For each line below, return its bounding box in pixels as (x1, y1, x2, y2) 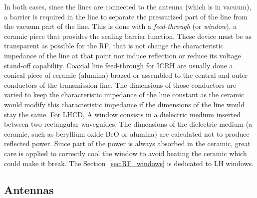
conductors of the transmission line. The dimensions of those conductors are (4, 79, 237, 90)
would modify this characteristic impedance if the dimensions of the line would (4, 99, 245, 109)
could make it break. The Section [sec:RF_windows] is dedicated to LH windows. (4, 158, 254, 168)
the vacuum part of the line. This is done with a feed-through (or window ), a (4, 21, 237, 31)
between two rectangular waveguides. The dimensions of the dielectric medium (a (4, 119, 253, 129)
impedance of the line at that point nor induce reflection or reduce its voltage (4, 50, 241, 60)
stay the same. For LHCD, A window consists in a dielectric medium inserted (4, 109, 241, 119)
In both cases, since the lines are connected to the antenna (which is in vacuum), (4, 1, 252, 11)
